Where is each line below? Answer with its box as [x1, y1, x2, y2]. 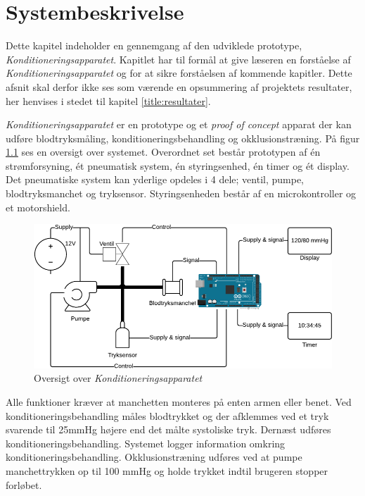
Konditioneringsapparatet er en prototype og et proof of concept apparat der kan [6, 117, 352, 132]
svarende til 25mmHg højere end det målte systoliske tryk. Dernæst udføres [6, 422, 331, 437]
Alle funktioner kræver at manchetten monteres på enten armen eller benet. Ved [6, 394, 352, 409]
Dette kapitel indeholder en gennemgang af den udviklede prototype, [6, 38, 302, 53]
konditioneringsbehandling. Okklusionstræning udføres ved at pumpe [6, 449, 302, 464]
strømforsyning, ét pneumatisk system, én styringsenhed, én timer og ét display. [6, 158, 350, 173]
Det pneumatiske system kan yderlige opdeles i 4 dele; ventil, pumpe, [6, 172, 305, 187]
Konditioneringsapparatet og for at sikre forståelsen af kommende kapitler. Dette [6, 66, 352, 80]
